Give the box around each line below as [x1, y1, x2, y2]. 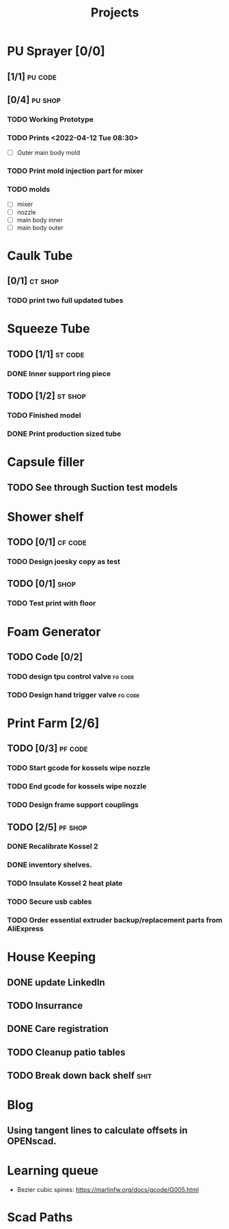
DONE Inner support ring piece [7, 368, 111, 378]
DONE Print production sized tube [7, 429, 122, 438]
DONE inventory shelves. [7, 860, 92, 869]
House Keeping [7, 949, 96, 965]
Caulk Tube [7, 248, 73, 264]
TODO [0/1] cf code [7, 537, 87, 548]
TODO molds [7, 185, 51, 194]
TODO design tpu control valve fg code [7, 671, 135, 681]
